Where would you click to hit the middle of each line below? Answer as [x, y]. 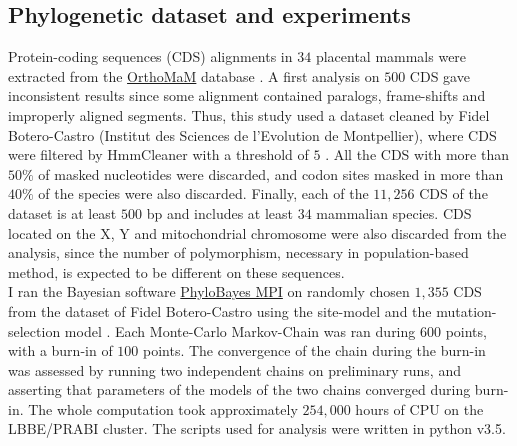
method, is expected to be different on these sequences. [176, 271]
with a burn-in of [60, 350]
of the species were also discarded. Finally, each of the [203, 193]
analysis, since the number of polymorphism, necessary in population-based [238, 252]
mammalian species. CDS [394, 212]
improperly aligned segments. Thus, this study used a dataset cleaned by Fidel [249, 114]
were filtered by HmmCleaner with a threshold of [158, 154]
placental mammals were [391, 56]
